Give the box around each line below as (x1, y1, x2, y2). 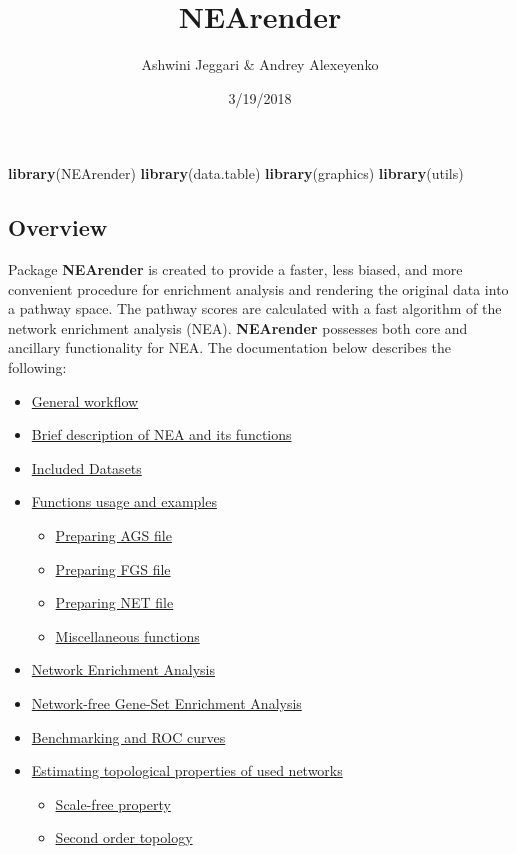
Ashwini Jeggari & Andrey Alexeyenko (141, 54, 379, 75)
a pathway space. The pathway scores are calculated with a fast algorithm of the (8, 298, 502, 319)
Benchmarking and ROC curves (31, 726, 226, 747)
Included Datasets (31, 457, 142, 478)
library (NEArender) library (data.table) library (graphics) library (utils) (8, 163, 464, 184)
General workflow (31, 390, 139, 411)
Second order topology (55, 827, 193, 848)
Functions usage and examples (31, 491, 217, 512)
